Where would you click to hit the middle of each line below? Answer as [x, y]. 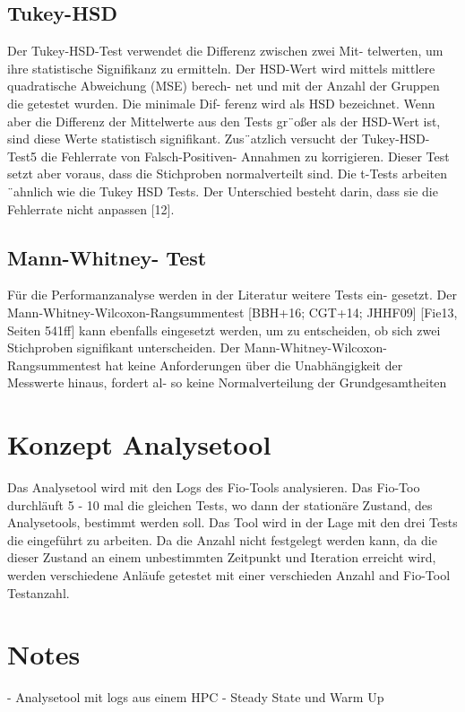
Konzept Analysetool [139, 444]
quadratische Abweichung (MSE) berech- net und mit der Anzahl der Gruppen [224, 86]
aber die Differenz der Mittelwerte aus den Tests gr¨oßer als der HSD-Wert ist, [224, 121]
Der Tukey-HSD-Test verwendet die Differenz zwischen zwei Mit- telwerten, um [225, 51]
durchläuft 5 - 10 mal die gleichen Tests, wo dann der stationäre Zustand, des [220, 504]
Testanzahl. [39, 592]
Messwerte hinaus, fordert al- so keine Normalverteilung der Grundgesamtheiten [227, 382]
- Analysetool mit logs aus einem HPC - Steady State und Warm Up [196, 697]
